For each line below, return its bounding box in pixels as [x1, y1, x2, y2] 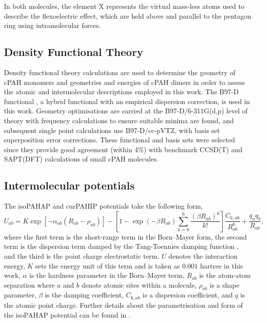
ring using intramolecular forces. [4, 20, 101, 30]
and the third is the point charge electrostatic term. [4, 250, 160, 261]
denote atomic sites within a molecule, [81, 279, 197, 290]
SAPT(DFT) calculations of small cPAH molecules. [4, 154, 159, 164]
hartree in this [200, 260, 243, 270]
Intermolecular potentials [4, 178, 135, 193]
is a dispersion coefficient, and [142, 290, 233, 300]
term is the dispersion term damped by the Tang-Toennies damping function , [4, 241, 239, 251]
